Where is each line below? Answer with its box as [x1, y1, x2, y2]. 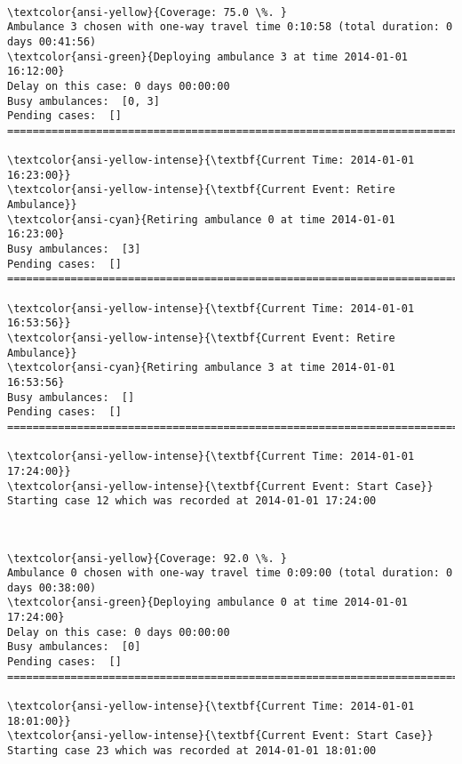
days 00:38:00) [7, 581, 97, 594]
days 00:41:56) [7, 35, 97, 48]
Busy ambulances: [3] [7, 243, 141, 256]
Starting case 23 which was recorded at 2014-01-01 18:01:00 [7, 744, 377, 758]
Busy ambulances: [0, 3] [7, 94, 160, 108]
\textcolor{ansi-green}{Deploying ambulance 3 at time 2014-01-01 [7, 50, 409, 63]
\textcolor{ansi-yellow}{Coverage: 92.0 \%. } [7, 551, 287, 565]
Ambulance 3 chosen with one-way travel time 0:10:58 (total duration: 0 [7, 20, 453, 34]
